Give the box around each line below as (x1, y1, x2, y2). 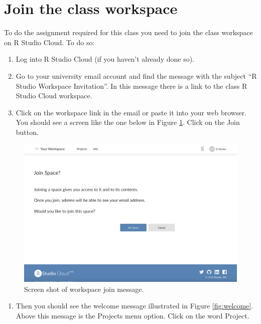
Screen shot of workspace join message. (24, 283, 144, 294)
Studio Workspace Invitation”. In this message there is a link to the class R (16, 80, 247, 91)
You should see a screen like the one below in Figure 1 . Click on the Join (16, 117, 240, 127)
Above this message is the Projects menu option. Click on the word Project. (16, 310, 249, 320)
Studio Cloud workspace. (16, 90, 92, 101)
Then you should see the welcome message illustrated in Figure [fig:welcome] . (16, 300, 253, 311)
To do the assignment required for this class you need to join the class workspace (4, 27, 253, 38)
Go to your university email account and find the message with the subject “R (16, 70, 257, 81)
